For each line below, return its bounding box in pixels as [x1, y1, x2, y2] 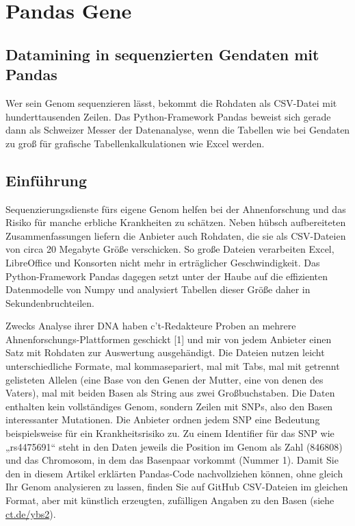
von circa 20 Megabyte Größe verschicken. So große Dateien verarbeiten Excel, [5, 242, 334, 256]
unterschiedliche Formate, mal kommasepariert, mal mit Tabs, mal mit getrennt [5, 359, 340, 373]
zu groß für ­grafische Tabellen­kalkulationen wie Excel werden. [5, 136, 265, 150]
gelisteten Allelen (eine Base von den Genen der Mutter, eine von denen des [5, 372, 324, 386]
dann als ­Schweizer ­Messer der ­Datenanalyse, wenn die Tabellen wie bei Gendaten [5, 123, 350, 137]
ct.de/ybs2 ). [5, 506, 56, 521]
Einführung [5, 169, 88, 190]
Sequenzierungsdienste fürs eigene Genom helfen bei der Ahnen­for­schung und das [5, 201, 346, 216]
